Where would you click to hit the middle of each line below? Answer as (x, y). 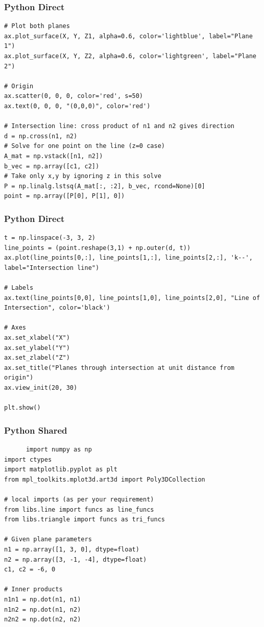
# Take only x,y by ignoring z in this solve (83, 176)
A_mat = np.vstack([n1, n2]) (54, 156)
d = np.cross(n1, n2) (41, 136)
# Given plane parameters (48, 540)
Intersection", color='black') (57, 308)
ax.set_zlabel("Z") (37, 358)
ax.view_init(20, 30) (41, 388)
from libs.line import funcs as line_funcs (79, 509)
